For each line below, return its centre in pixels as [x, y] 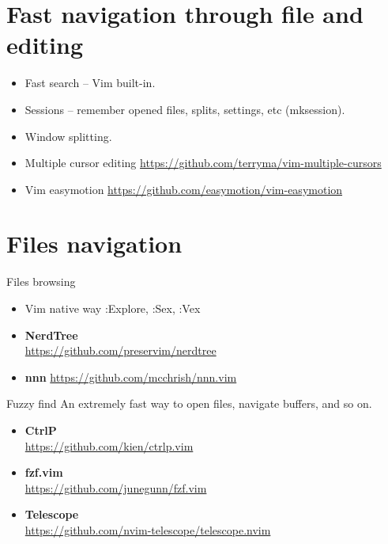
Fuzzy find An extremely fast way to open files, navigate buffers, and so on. [189, 403]
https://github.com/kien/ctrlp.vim [109, 445]
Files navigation [94, 243]
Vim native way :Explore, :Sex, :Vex [113, 308]
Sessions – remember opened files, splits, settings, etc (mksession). [185, 109]
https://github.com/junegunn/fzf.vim [116, 487]
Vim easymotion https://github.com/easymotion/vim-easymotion [184, 189]
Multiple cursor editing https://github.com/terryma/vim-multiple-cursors [203, 163]
